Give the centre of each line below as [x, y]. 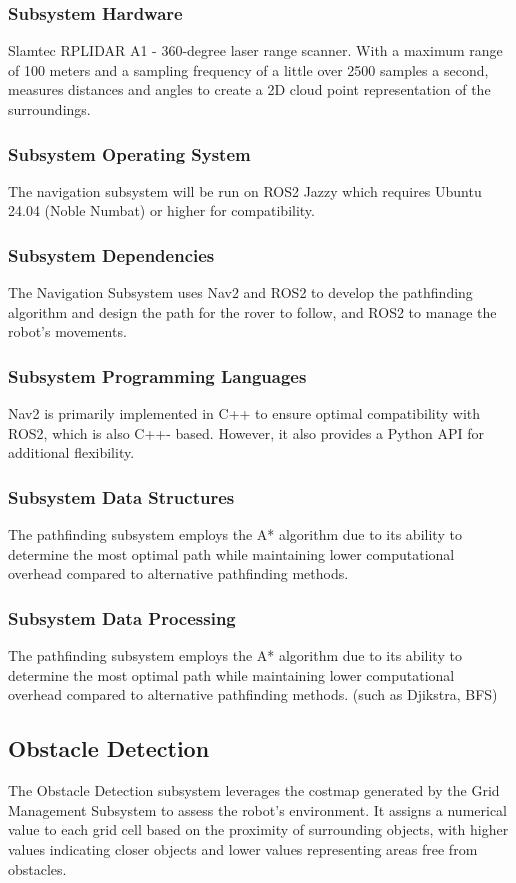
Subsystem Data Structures [121, 496]
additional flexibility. [71, 452]
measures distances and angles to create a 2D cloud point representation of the [249, 89]
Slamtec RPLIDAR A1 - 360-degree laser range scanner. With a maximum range [255, 50]
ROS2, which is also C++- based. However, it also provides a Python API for [246, 432]
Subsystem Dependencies [111, 254]
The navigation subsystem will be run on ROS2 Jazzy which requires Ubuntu [245, 190]
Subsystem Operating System [129, 153]
